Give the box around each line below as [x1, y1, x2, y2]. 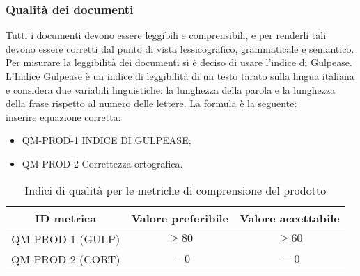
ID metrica [35, 209, 97, 226]
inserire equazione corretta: [6, 109, 121, 124]
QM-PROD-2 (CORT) [11, 250, 120, 267]
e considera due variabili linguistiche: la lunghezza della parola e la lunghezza [6, 82, 336, 97]
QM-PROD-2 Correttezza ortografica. [22, 156, 183, 170]
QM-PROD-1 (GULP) [11, 230, 120, 247]
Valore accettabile [240, 209, 340, 226]
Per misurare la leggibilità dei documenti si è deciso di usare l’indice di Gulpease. [6, 55, 352, 70]
